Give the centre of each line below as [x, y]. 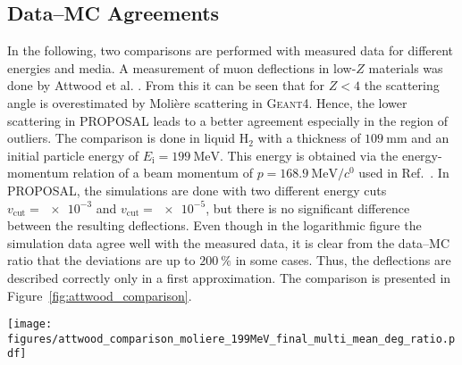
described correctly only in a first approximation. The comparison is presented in [229, 277]
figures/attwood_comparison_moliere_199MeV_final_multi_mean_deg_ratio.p [231, 339]
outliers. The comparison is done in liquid [122, 138]
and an [430, 138]
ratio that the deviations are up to [101, 260]
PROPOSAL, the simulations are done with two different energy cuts [197, 190]
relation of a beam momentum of [163, 173]
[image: [30, 324]
